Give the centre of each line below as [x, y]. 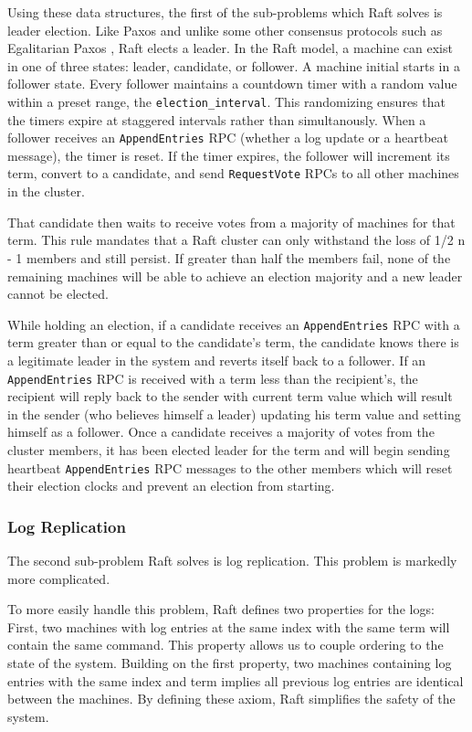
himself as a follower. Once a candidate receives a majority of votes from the [221, 432]
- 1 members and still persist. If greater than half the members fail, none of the [229, 257]
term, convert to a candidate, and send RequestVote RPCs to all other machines [233, 173]
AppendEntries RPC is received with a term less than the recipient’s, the [213, 378]
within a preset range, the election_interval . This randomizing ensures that [226, 101]
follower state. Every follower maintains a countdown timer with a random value [232, 84]
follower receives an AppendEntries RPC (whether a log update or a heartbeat [228, 138]
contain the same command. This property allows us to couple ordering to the [226, 645]
